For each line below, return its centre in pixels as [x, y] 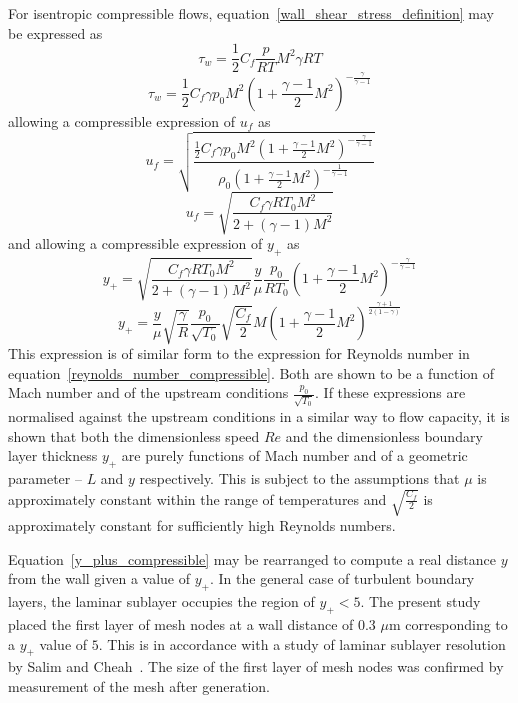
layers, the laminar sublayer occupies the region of [161, 601]
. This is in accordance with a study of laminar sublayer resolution [302, 643]
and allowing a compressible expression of [135, 243]
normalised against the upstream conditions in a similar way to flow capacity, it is [259, 416]
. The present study [420, 601]
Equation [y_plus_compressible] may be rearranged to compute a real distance [252, 558]
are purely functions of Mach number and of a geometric [294, 455]
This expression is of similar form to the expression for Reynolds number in [239, 353]
